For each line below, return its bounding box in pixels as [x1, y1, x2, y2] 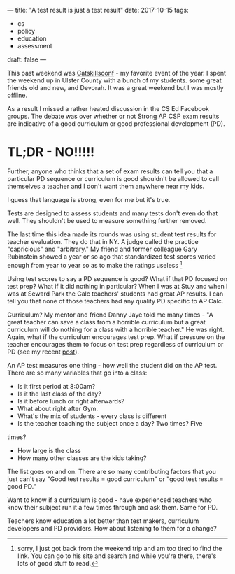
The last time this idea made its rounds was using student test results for [7, 230, 217, 238]
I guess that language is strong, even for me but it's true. [7, 195, 171, 203]
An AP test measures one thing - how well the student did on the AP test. [7, 361, 218, 369]
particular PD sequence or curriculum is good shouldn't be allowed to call [7, 174, 219, 182]
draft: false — [7, 55, 47, 64]
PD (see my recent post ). [7, 347, 79, 356]
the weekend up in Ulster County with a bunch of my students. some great [7, 76, 222, 85]
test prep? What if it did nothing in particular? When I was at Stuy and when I [7, 282, 228, 290]
